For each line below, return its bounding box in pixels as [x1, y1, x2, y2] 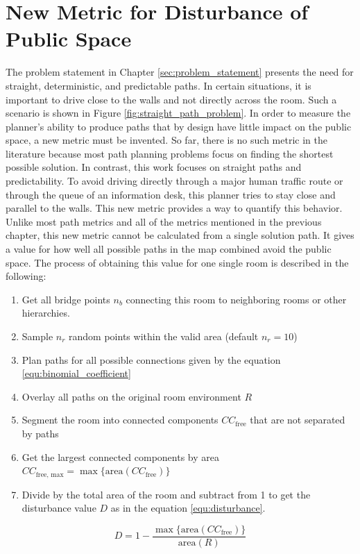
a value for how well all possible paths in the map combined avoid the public [6, 242, 332, 256]
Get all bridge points [22, 292, 110, 306]
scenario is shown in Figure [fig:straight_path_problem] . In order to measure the [6, 106, 351, 120]
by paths [22, 426, 59, 440]
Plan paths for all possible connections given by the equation [22, 352, 281, 367]
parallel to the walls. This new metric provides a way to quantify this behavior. [6, 201, 343, 215]
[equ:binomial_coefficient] [22, 366, 131, 380]
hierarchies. [22, 305, 70, 320]
